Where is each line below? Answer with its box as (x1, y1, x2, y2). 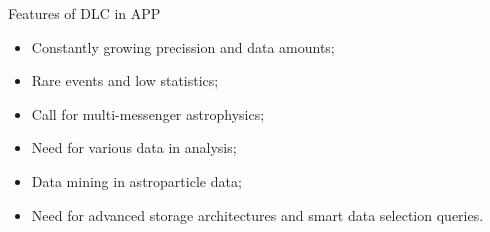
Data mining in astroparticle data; (31, 170, 242, 191)
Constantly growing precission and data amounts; (31, 36, 335, 57)
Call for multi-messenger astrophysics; (31, 103, 265, 124)
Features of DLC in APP (8, 3, 161, 23)
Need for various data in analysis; (31, 137, 237, 158)
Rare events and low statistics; (31, 70, 219, 91)
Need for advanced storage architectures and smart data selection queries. (31, 204, 484, 225)
